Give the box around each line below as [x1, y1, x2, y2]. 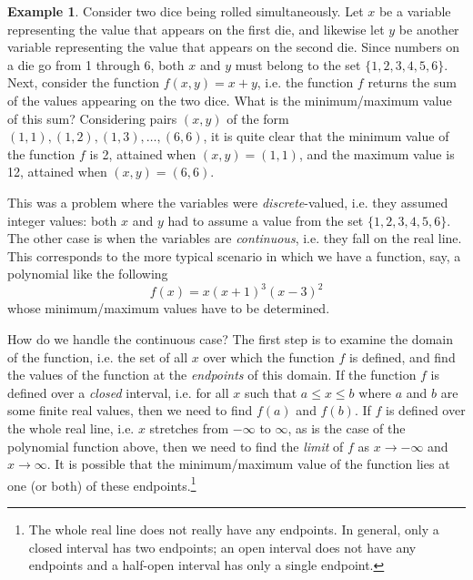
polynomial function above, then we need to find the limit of [7, 436, 344, 455]
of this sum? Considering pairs [7, 108, 177, 127]
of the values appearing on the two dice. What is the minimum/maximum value [7, 90, 452, 109]
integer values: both [7, 210, 117, 229]
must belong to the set [235, 55, 361, 74]
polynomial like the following [7, 264, 168, 283]
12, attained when [7, 162, 107, 181]
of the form [226, 108, 289, 127]
